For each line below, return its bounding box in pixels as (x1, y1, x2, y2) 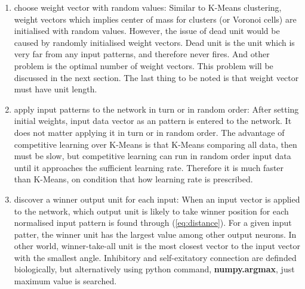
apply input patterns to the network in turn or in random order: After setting (14, 102, 299, 115)
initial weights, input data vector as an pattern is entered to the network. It (14, 114, 292, 127)
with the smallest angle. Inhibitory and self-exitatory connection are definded (14, 251, 297, 263)
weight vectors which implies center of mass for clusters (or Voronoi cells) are (14, 13, 297, 25)
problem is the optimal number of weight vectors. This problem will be (14, 59, 273, 72)
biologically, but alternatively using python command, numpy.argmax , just (14, 263, 295, 275)
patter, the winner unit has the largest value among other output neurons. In (14, 228, 297, 240)
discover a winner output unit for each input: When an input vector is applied (14, 192, 300, 205)
